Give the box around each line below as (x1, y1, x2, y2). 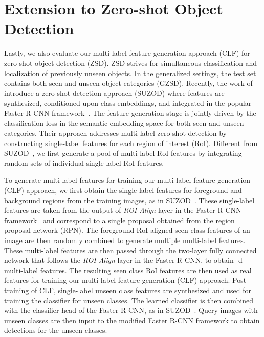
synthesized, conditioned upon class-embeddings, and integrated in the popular (4, 98, 252, 108)
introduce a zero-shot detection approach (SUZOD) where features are (4, 87, 225, 98)
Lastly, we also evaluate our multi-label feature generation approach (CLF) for (4, 47, 250, 58)
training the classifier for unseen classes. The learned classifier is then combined (4, 295, 253, 305)
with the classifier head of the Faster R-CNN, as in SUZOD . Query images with (4, 305, 258, 316)
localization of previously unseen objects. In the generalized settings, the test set (4, 67, 256, 78)
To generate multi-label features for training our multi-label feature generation (4, 175, 251, 185)
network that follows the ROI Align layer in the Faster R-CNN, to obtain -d (4, 255, 243, 266)
